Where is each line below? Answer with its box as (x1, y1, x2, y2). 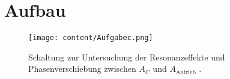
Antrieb (175, 69, 196, 75)
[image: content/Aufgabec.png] (28, 34, 153, 42)
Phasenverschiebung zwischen (28, 62, 136, 75)
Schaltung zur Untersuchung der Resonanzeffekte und (28, 50, 225, 63)
